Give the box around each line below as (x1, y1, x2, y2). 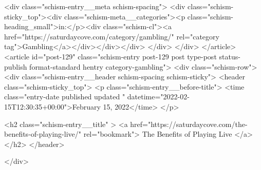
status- (219, 51, 240, 61)
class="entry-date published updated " (4, 91, 125, 102)
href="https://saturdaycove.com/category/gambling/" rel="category (4, 31, 219, 41)
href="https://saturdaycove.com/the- (130, 118, 248, 129)
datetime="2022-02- (127, 91, 190, 102)
